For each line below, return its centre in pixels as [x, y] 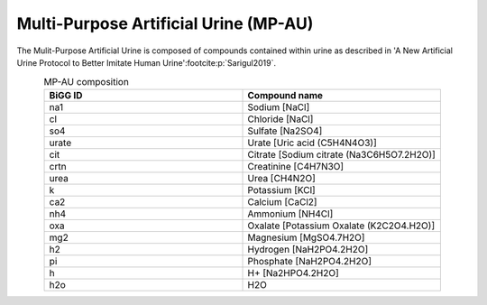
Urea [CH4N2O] [281, 178]
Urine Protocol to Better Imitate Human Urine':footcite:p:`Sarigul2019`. [147, 62]
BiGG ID [66, 95]
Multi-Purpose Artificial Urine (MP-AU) [165, 23]
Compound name [285, 95]
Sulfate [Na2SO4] [285, 131]
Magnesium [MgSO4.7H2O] [306, 237]
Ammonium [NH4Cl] [290, 214]
